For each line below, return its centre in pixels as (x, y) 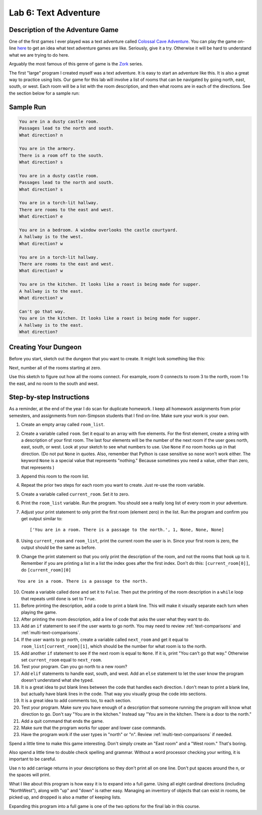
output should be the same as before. (59, 547)
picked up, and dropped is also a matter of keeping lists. (65, 797)
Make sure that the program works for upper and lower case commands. (94, 728)
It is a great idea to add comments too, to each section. (76, 701)
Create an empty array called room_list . (63, 425)
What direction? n (41, 135)
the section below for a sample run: (44, 93)
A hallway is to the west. (51, 237)
